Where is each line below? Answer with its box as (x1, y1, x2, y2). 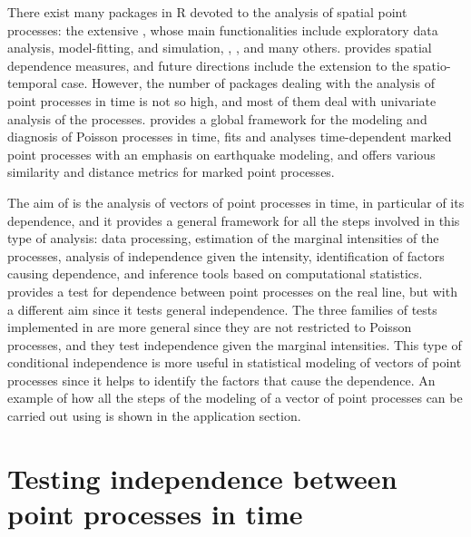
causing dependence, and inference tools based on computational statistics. (7, 264, 423, 283)
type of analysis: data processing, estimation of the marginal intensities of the (7, 229, 439, 248)
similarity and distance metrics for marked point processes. (7, 162, 335, 181)
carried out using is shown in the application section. (7, 406, 301, 425)
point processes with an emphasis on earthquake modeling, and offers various (7, 144, 436, 163)
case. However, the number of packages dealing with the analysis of (61, 73, 435, 93)
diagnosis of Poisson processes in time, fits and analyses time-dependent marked (7, 127, 452, 146)
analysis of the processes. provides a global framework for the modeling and (7, 109, 427, 128)
